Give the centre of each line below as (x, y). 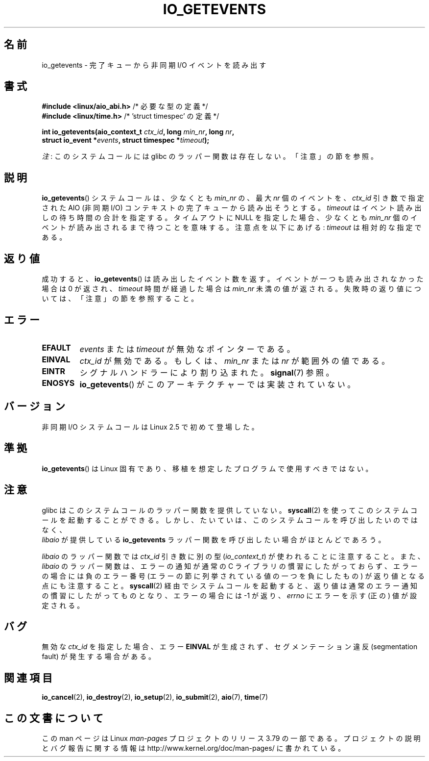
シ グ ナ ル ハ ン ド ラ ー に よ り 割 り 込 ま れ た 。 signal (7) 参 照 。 (207, 372)
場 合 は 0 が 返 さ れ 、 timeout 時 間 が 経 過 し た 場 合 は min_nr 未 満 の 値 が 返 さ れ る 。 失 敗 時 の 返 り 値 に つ (231, 289)
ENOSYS (58, 383)
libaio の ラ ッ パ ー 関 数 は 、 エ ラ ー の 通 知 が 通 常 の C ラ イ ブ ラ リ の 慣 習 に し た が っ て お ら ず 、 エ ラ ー (230, 566)
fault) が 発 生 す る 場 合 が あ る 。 (99, 657)
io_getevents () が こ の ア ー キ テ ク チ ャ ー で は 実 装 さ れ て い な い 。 (217, 384)
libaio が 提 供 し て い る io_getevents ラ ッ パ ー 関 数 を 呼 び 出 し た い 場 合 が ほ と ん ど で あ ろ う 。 (214, 539)
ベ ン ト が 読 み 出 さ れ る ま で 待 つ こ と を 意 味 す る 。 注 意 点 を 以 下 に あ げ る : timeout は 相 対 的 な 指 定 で (232, 228)
